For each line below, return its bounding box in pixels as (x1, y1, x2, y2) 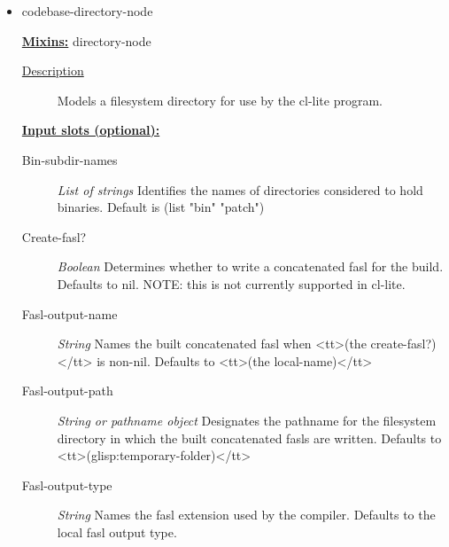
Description (21, 61, 84, 80)
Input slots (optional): (21, 121, 160, 139)
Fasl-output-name (21, 304, 118, 323)
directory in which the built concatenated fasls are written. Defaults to (57, 428, 442, 447)
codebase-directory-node (21, 2, 153, 20)
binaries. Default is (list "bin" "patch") (57, 198, 265, 216)
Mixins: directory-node (21, 31, 151, 50)
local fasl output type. (57, 522, 177, 541)
